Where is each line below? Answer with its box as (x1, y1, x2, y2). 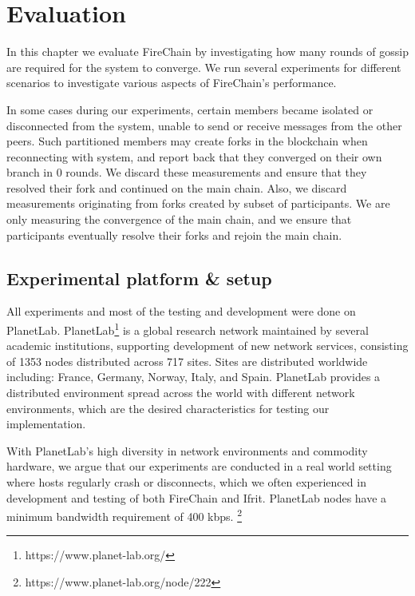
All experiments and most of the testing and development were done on (6, 303, 356, 320)
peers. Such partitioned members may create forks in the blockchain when (6, 133, 368, 149)
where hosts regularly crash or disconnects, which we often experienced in (6, 474, 366, 491)
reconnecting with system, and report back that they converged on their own (6, 148, 382, 165)
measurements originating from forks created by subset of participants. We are (6, 195, 390, 212)
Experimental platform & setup (6, 265, 272, 290)
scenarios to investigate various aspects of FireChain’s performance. (6, 74, 337, 91)
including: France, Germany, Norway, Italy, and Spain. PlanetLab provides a (6, 368, 381, 385)
